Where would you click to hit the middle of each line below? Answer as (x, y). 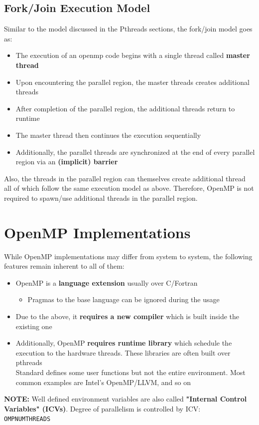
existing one (34, 326)
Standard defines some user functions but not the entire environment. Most (130, 372)
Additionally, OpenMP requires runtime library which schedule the (124, 343)
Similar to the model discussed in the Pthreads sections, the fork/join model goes (128, 29)
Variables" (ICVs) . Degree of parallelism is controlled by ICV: (102, 408)
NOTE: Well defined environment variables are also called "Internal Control (126, 399)
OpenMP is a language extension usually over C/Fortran (107, 282)
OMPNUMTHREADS (27, 419)
